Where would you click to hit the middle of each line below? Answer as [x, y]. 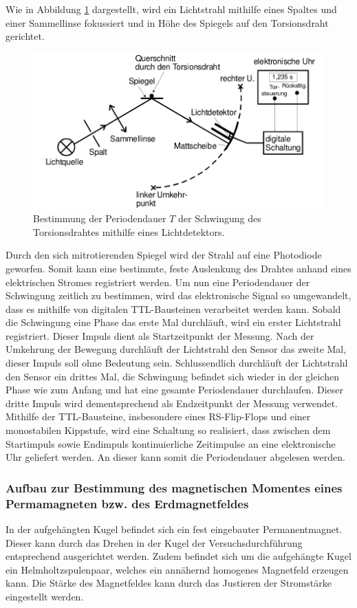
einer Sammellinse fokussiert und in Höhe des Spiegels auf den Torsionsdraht [167, 22]
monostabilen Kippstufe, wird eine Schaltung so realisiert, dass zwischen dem [168, 430]
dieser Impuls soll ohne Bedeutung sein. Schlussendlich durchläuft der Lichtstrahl [177, 363]
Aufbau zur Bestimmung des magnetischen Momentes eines [174, 487]
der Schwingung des [220, 218]
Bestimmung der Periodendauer [100, 218]
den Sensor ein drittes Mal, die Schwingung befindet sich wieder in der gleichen [172, 376]
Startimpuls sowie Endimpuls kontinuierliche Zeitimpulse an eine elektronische [171, 443]
